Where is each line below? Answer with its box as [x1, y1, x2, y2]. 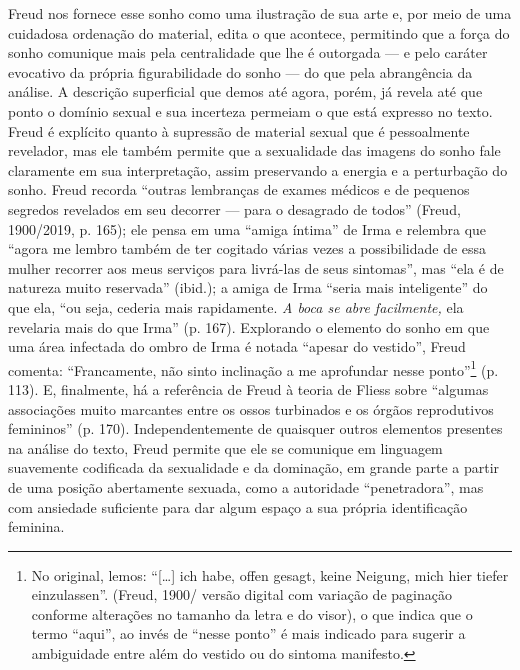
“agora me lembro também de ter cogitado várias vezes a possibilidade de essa [8, 238, 487, 259]
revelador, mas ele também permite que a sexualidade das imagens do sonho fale [8, 140, 501, 161]
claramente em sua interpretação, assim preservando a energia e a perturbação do [8, 159, 508, 180]
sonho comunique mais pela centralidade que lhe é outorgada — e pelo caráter [8, 42, 488, 63]
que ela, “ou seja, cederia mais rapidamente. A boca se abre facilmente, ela [8, 296, 464, 317]
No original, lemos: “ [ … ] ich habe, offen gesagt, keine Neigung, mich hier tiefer [31, 564, 509, 585]
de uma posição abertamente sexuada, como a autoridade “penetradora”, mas [8, 476, 484, 497]
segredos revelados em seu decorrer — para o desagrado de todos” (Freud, [8, 198, 461, 219]
